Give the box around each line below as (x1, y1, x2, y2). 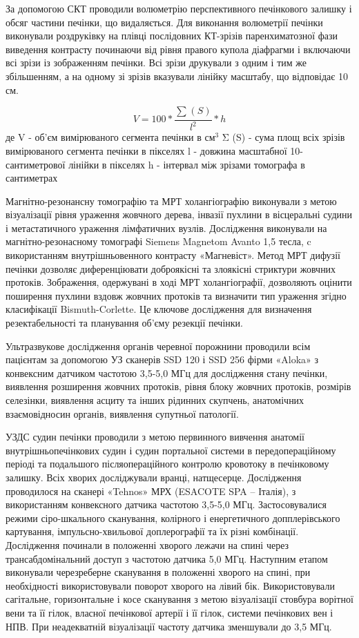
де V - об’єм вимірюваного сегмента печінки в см (6, 130, 215, 144)
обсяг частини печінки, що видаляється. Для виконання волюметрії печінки (6, 14, 323, 29)
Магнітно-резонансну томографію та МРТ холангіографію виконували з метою (6, 193, 337, 208)
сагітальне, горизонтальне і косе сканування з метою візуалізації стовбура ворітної (6, 592, 353, 606)
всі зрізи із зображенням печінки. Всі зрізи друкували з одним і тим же (6, 55, 307, 70)
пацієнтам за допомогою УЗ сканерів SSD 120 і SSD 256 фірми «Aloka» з (6, 352, 319, 367)
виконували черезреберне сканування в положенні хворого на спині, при (6, 565, 311, 579)
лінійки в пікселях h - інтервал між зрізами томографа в (68, 157, 305, 171)
